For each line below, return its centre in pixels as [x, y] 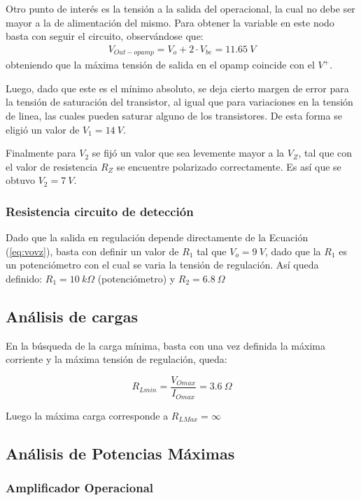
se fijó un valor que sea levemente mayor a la [188, 153]
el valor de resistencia [52, 166]
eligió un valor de [43, 129]
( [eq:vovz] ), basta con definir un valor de [92, 251]
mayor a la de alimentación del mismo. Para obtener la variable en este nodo [170, 22]
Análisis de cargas [72, 316]
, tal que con [325, 153]
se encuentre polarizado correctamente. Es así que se [229, 166]
